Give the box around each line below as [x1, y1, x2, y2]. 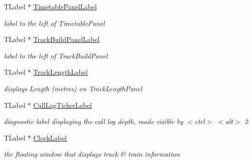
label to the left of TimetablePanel [4, 18, 105, 28]
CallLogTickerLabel [33, 100, 92, 110]
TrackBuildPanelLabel [33, 34, 100, 44]
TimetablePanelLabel [33, 1, 97, 11]
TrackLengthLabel [33, 67, 88, 77]
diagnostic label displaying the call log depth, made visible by [4, 116, 183, 126]
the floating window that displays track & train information [4, 149, 180, 159]
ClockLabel [33, 132, 67, 142]
